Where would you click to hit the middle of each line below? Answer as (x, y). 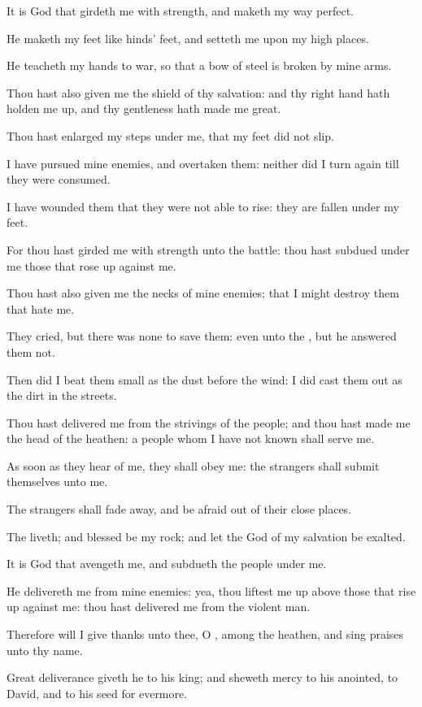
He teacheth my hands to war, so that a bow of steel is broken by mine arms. (199, 65)
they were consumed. (59, 179)
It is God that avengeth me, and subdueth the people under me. (167, 564)
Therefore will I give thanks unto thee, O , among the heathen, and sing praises (205, 634)
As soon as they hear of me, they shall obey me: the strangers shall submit (193, 465)
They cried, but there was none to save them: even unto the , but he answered (202, 336)
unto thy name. (45, 650)
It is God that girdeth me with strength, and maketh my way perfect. (180, 11)
